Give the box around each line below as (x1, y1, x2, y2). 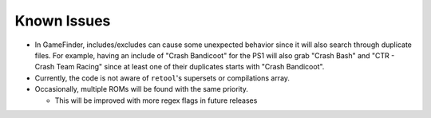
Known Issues (14, 12, 111, 29)
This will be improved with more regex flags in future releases (54, 96, 258, 105)
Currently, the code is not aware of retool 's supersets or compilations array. (34, 73, 291, 83)
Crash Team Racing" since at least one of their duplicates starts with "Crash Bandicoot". (34, 62, 325, 72)
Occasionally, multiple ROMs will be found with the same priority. (34, 85, 249, 94)
